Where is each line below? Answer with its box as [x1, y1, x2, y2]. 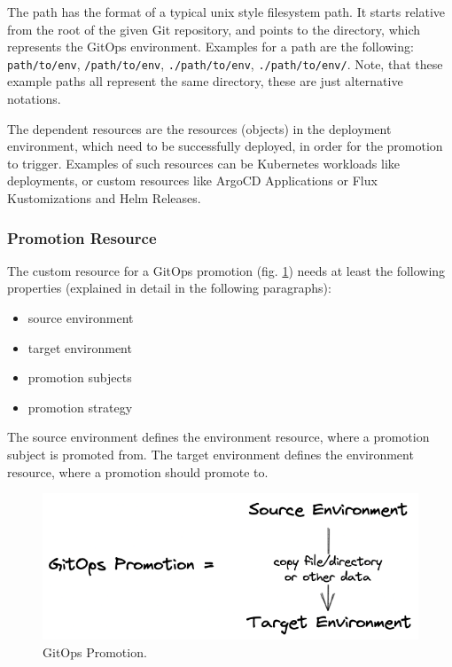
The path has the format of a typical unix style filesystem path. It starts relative [7, 3, 446, 20]
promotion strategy [27, 397, 133, 416]
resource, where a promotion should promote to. [7, 462, 269, 481]
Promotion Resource [7, 226, 157, 248]
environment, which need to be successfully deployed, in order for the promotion [7, 137, 443, 155]
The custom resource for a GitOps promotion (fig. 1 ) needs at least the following [7, 261, 446, 279]
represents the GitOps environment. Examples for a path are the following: [7, 37, 414, 56]
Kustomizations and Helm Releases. [7, 189, 201, 207]
